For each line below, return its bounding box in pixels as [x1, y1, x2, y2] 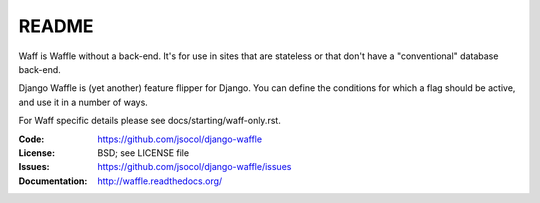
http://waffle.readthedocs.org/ [97, 175, 223, 187]
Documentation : [18, 175, 88, 187]
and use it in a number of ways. [18, 96, 149, 108]
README [18, 15, 94, 37]
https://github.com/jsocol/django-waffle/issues [97, 161, 292, 173]
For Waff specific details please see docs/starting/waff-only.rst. [18, 115, 282, 127]
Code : [18, 133, 45, 145]
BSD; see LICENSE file [97, 146, 190, 159]
